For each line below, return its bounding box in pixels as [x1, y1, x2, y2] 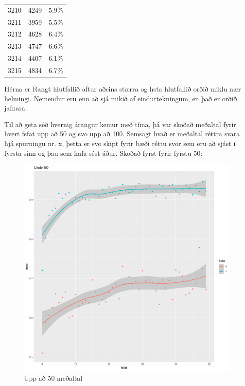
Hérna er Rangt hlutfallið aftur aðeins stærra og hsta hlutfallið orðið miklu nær [4, 84, 241, 94]
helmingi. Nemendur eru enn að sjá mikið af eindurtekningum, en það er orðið [4, 93, 237, 103]
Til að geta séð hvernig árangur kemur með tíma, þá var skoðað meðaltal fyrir [4, 119, 236, 129]
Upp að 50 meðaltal [24, 372, 83, 383]
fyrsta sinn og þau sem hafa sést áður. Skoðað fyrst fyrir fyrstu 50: [4, 147, 203, 158]
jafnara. [4, 103, 27, 113]
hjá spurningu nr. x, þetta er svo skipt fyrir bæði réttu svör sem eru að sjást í [4, 138, 236, 148]
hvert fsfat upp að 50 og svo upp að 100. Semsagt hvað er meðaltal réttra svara [4, 129, 240, 139]
